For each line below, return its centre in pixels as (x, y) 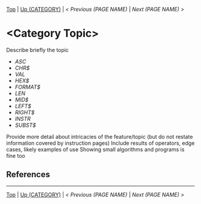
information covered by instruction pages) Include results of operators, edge (100, 143)
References (28, 174)
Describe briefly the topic (37, 50)
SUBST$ (25, 125)
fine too (16, 156)
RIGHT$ (25, 112)
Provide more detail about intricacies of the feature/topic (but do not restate (100, 136)
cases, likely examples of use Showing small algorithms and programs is (95, 149)
